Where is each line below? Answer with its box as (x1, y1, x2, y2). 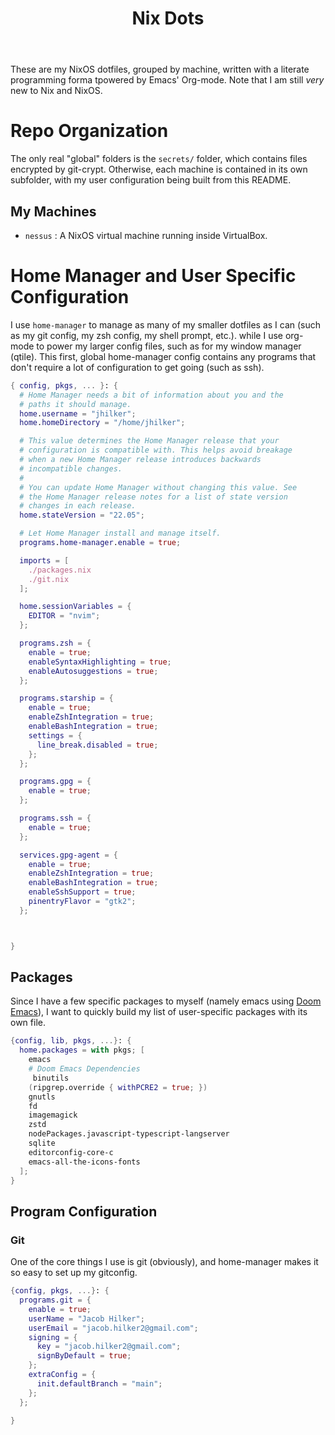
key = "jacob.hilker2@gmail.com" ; (36, 1342, 182, 1352)
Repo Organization (10, 120, 169, 142)
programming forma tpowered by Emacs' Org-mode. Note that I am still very (10, 74, 325, 86)
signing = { (28, 1332, 78, 1342)
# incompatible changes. (19, 463, 123, 474)
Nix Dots (131, 7, 205, 30)
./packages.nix (28, 565, 92, 575)
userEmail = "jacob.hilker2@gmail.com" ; (28, 1323, 199, 1333)
